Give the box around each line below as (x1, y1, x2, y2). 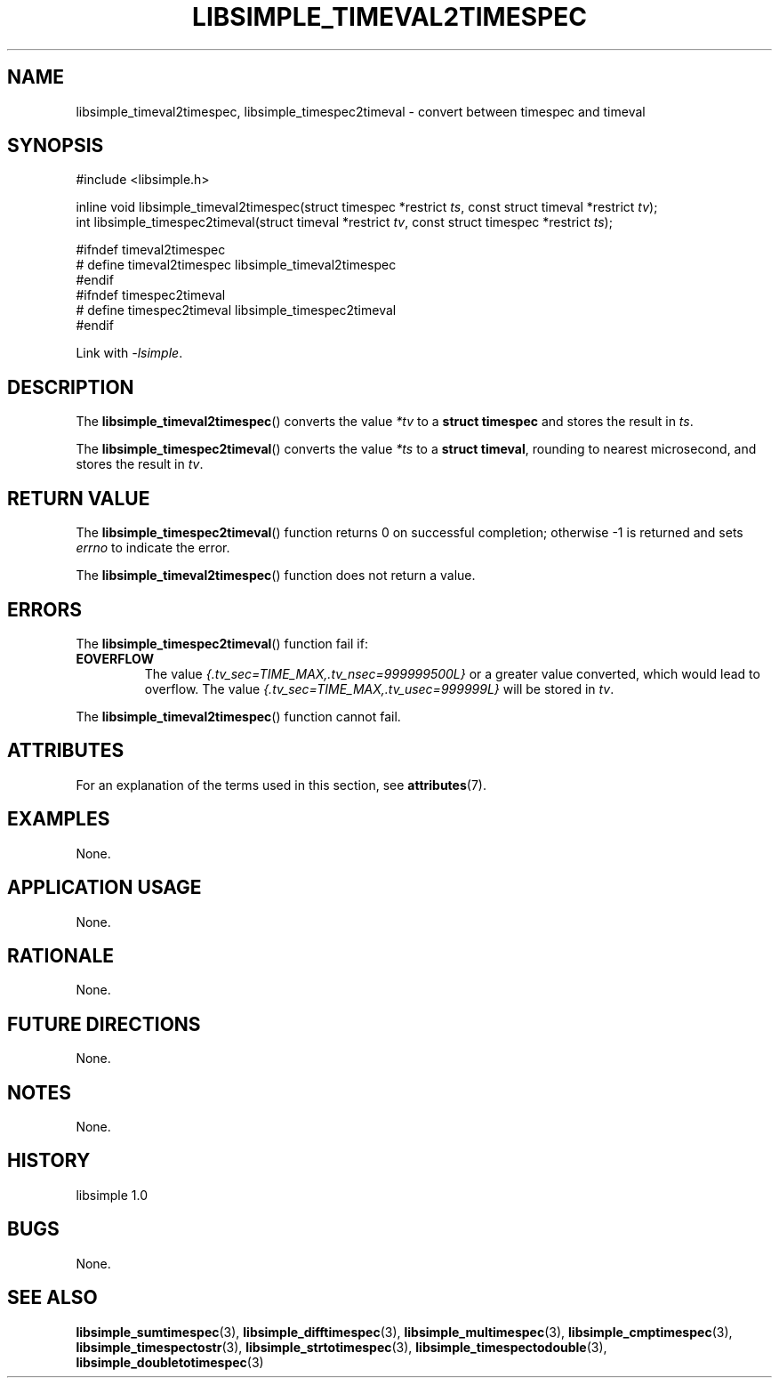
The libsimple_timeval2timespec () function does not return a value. (76, 568, 476, 584)
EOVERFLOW (76, 650, 154, 666)
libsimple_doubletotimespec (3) (76, 1354, 264, 1370)
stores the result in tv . (76, 456, 204, 472)
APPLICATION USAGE (7, 876, 202, 899)
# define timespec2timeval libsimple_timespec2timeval (76, 302, 397, 318)
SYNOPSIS (7, 134, 104, 157)
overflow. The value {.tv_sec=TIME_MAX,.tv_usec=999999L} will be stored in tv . (144, 680, 614, 697)
